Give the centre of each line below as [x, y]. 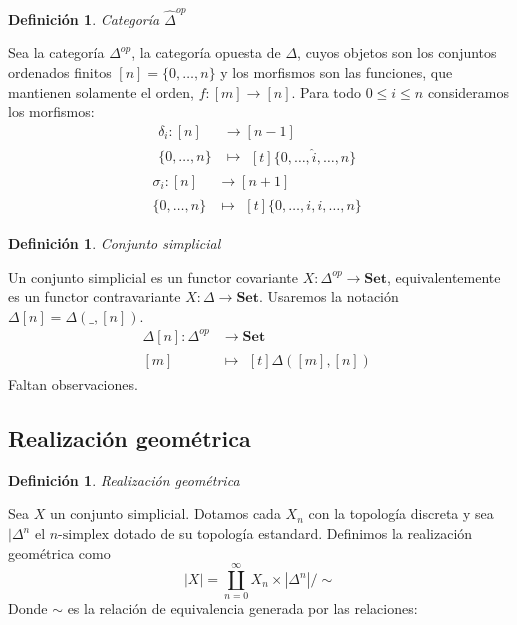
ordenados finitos [60, 71]
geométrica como [59, 552]
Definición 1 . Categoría [84, 18]
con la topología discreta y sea [401, 513]
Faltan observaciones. [73, 384]
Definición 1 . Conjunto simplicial [114, 243]
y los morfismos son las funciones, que [336, 71]
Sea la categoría [56, 52]
